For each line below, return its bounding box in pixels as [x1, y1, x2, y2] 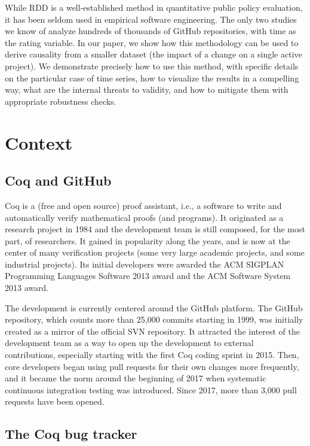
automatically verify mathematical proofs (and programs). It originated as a [5, 211, 284, 223]
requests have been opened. [5, 395, 105, 408]
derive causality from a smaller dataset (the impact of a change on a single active [5, 48, 302, 60]
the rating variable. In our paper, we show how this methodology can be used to [5, 36, 299, 48]
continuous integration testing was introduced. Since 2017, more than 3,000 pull [5, 383, 297, 396]
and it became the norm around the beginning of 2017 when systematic [5, 372, 266, 384]
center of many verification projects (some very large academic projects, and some [5, 246, 305, 259]
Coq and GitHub [5, 171, 112, 190]
